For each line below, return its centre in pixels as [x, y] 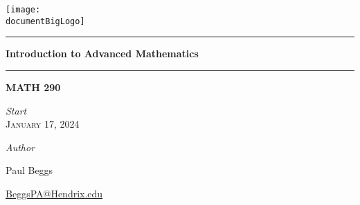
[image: [23, 10]
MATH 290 [33, 87]
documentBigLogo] [45, 21]
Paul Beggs [29, 170]
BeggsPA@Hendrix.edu [54, 193]
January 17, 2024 [43, 124]
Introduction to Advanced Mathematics [102, 53]
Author [20, 147]
